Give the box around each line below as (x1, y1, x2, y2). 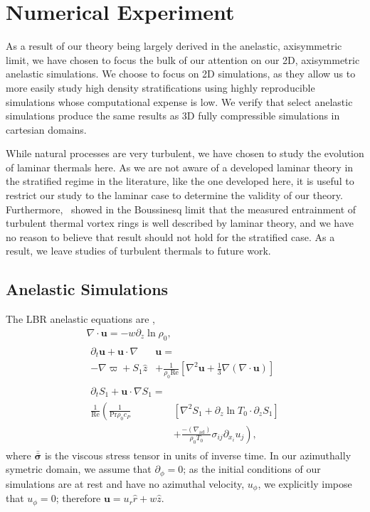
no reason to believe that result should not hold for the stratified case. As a (6, 229, 335, 244)
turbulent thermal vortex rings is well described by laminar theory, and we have (6, 215, 354, 230)
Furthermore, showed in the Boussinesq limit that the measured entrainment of (6, 201, 356, 216)
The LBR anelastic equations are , (6, 311, 155, 326)
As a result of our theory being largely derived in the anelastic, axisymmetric (6, 38, 342, 53)
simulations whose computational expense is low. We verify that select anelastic (6, 94, 353, 109)
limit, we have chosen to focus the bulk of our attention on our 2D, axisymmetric (6, 52, 360, 67)
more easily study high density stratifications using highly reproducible (6, 80, 315, 95)
